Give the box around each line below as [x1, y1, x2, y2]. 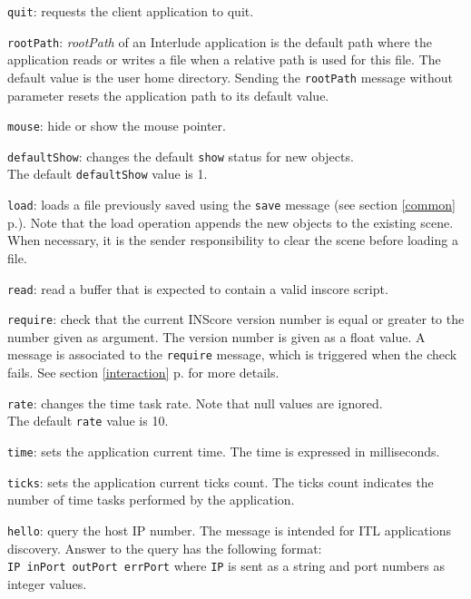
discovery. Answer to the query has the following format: [7, 538, 322, 557]
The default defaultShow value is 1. [7, 164, 208, 183]
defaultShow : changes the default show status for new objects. [7, 146, 354, 165]
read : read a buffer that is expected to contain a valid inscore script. [7, 279, 388, 298]
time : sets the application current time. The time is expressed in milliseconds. [7, 442, 440, 461]
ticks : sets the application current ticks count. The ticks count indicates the [7, 472, 434, 491]
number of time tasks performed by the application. [7, 490, 295, 509]
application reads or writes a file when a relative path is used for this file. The [7, 50, 441, 69]
